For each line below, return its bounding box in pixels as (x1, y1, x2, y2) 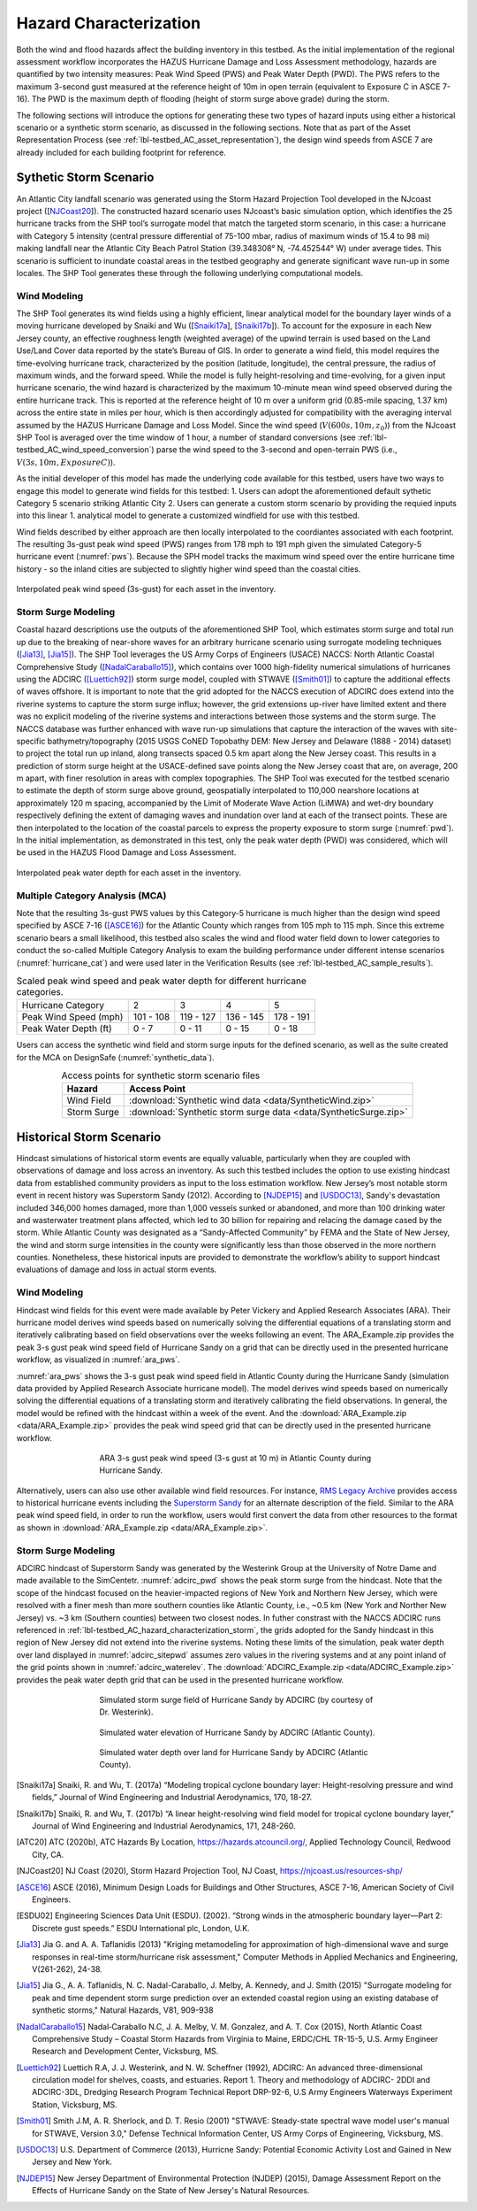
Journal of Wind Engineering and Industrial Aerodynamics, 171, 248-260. (32, 1821, 296, 1831)
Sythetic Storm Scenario (16, 170, 155, 185)
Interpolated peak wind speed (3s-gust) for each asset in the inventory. (16, 584, 276, 595)
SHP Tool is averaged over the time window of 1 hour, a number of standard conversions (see (16, 432, 357, 443)
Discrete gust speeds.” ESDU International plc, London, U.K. (32, 1922, 251, 1933)
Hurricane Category (21, 999, 105, 1012)
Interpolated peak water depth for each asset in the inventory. (16, 867, 242, 878)
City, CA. (32, 1849, 64, 1860)
